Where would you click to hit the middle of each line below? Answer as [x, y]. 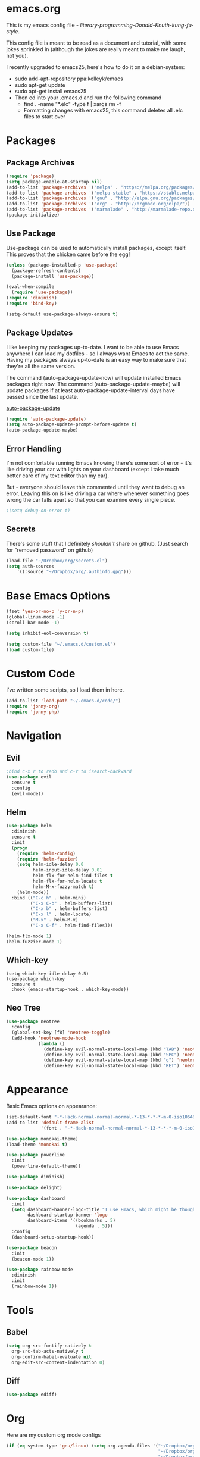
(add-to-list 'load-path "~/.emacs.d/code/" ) [63, 701]
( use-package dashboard [36, 1198]
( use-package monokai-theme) [42, 1139]
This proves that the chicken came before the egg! [68, 254]
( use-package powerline [36, 1155]
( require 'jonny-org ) [33, 706]
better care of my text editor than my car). [57, 476]
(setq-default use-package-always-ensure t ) [62, 314]
